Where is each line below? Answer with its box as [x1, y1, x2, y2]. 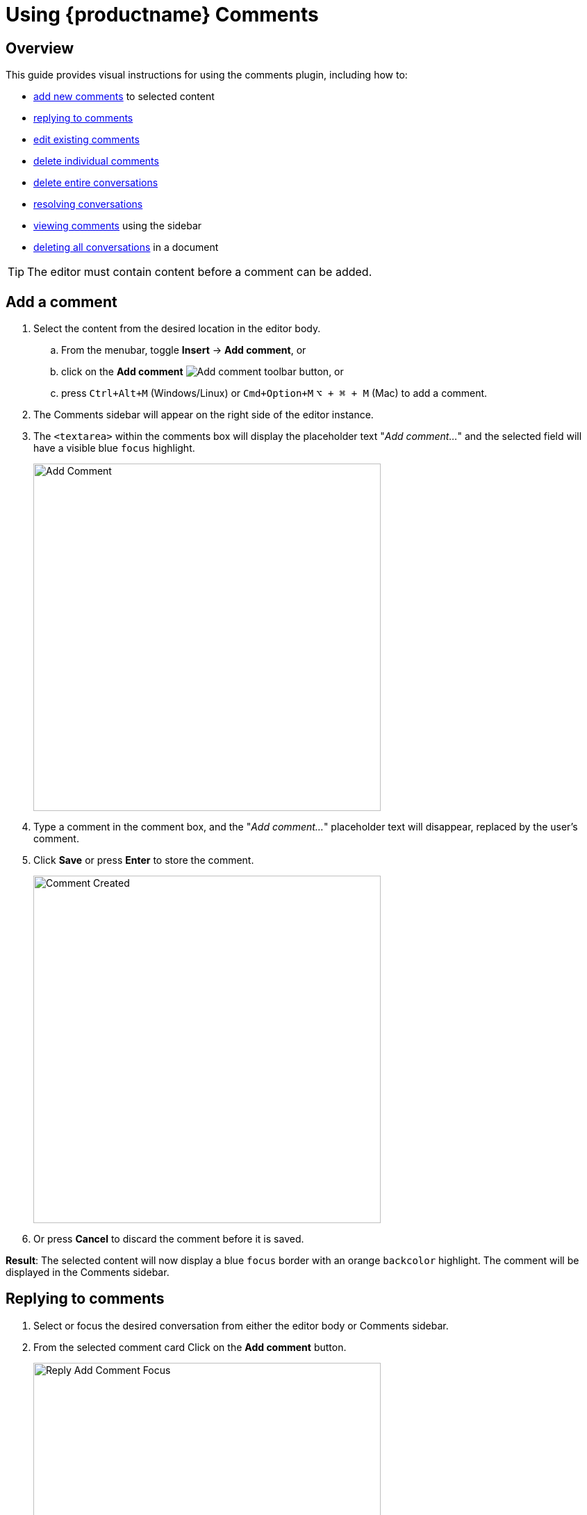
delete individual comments [33, 155, 159, 167]
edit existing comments [33, 133, 140, 146]
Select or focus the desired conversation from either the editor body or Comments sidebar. [33, 1319, 449, 1332]
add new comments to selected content [33, 90, 215, 103]
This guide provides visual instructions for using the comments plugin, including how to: [6, 69, 408, 81]
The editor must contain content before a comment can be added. [27, 265, 372, 279]
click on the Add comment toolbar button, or [61, 366, 344, 378]
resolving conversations [33, 198, 143, 211]
